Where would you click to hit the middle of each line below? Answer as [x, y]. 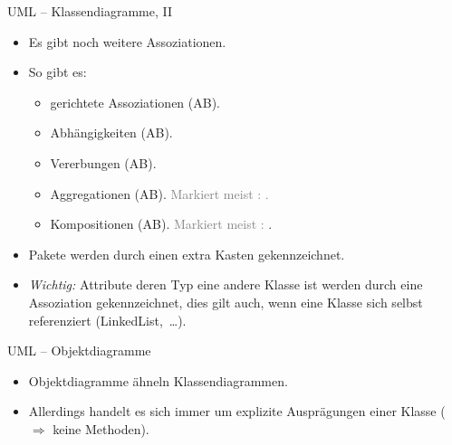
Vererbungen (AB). [103, 162]
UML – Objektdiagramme [79, 350]
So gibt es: [58, 72]
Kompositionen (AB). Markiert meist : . [161, 224]
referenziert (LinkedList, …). [107, 320]
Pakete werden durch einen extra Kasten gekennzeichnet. [187, 254]
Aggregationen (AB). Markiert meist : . [159, 193]
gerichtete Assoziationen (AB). [135, 102]
